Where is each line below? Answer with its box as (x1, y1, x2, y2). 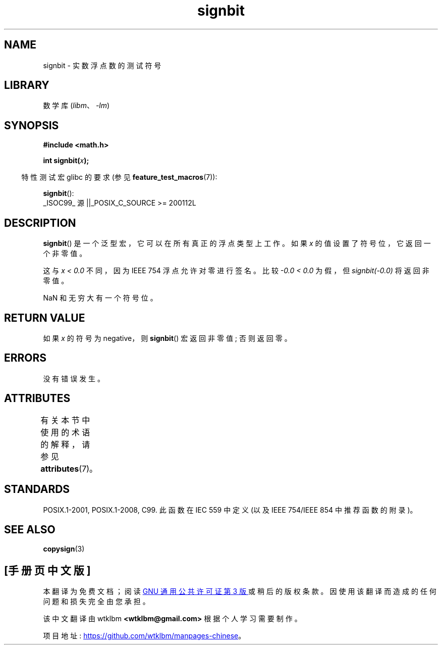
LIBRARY (4, 79, 49, 92)
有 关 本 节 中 (40, 415, 90, 425)
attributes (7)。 (40, 463, 98, 474)
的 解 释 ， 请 (40, 439, 90, 450)
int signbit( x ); (43, 156, 89, 165)
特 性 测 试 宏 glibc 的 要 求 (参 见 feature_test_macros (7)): (21, 173, 217, 182)
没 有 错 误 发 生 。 (43, 374, 105, 383)
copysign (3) (43, 544, 85, 554)
